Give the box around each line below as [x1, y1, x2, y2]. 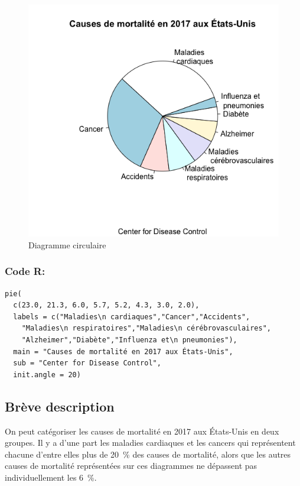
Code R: [5, 264, 45, 278]
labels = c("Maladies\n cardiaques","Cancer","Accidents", [13, 312, 250, 321]
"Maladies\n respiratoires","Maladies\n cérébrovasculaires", [21, 324, 272, 333]
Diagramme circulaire [28, 238, 106, 251]
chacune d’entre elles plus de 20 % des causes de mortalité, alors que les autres [5, 448, 291, 460]
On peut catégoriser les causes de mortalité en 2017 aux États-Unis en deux [5, 425, 279, 437]
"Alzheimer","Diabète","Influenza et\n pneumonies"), [21, 335, 237, 344]
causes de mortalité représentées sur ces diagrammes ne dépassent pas [5, 459, 257, 472]
